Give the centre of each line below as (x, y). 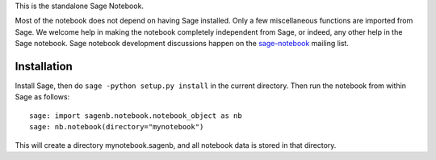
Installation (44, 66)
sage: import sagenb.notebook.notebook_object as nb (136, 116)
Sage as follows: (42, 97)
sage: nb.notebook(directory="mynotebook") (117, 127)
